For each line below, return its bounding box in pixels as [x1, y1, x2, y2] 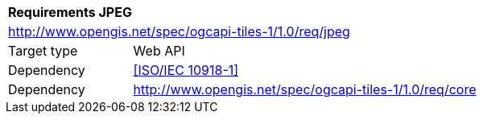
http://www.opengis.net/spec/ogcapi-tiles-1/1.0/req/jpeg [8, 23, 350, 39]
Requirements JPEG [8, 4, 132, 20]
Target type [8, 43, 78, 59]
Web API [133, 43, 185, 59]
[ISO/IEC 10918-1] [133, 62, 239, 78]
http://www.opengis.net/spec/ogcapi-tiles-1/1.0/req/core [133, 81, 477, 97]
